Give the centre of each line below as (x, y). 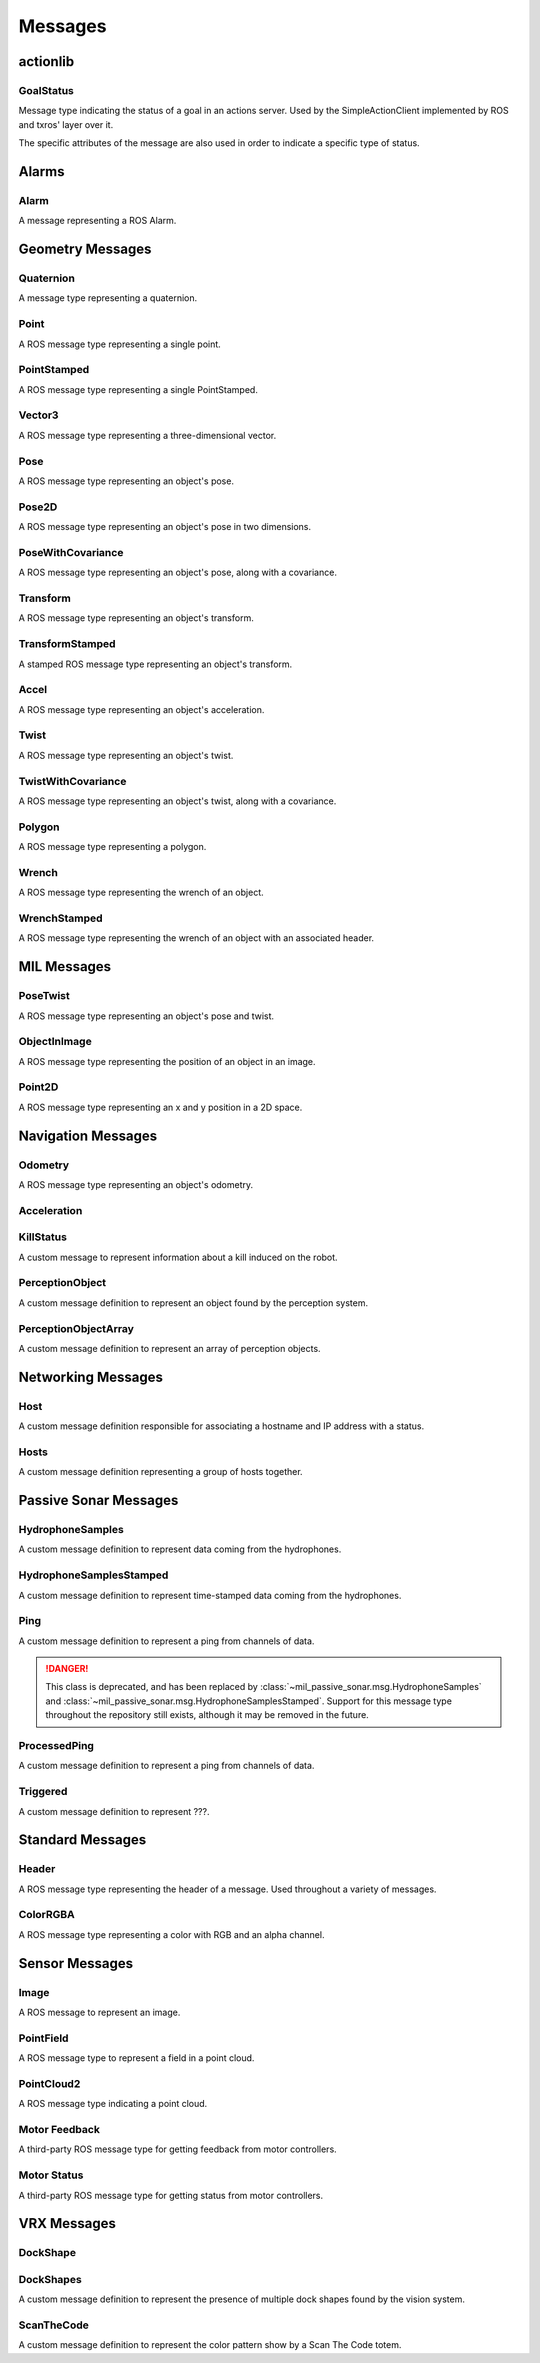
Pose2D (38, 507)
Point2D (38, 1087)
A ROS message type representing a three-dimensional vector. (147, 435)
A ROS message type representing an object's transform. (136, 618)
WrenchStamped (60, 918)
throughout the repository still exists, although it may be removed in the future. (207, 1715)
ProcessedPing (56, 1746)
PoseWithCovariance (71, 552)
